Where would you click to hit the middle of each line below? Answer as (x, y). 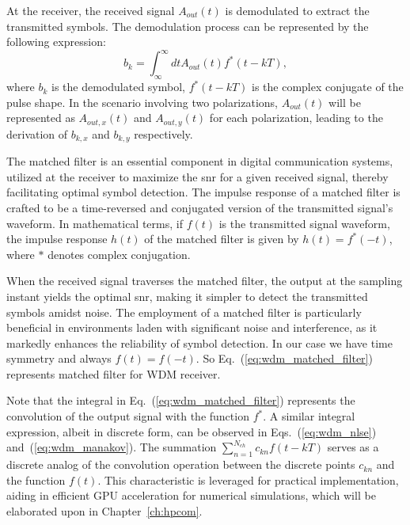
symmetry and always (59, 358)
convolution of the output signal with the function (128, 416)
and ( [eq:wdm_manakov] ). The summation (112, 447)
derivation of (37, 133)
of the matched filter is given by (222, 239)
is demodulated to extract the (297, 10)
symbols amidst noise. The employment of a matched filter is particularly (184, 312)
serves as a (353, 447)
